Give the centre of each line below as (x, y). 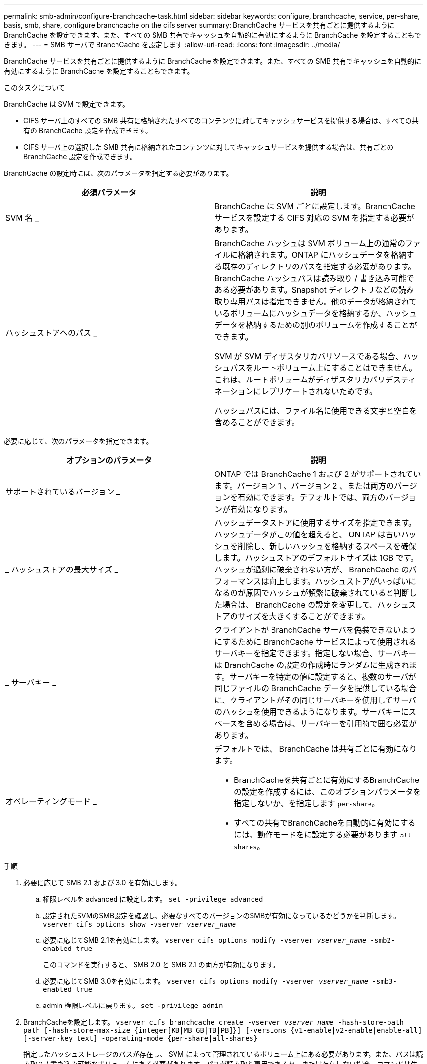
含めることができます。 (257, 422)
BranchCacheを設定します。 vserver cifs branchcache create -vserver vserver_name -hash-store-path (213, 1022)
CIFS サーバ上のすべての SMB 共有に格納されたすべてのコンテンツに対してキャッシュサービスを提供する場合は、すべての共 (221, 121)
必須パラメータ (109, 192)
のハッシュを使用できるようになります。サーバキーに (311, 712)
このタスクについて (35, 87)
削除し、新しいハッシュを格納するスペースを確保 (327, 546)
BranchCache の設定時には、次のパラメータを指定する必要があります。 (118, 173)
